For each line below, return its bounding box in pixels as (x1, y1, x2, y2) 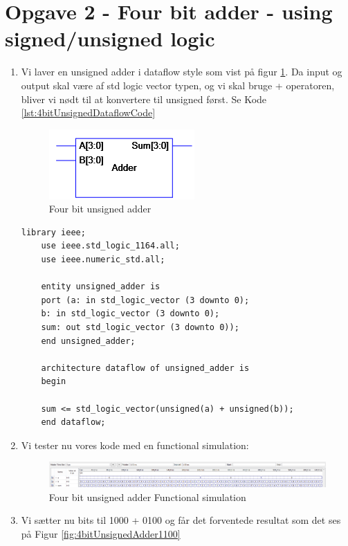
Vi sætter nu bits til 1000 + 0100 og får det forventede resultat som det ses (21, 513, 341, 527)
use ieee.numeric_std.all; (41, 255, 165, 265)
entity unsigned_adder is (41, 282, 161, 292)
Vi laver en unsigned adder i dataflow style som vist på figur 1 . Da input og (21, 64, 342, 79)
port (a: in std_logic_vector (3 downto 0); (41, 295, 250, 305)
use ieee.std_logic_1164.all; (41, 241, 180, 251)
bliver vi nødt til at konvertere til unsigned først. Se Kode (21, 91, 267, 106)
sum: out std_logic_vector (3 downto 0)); (41, 322, 239, 333)
